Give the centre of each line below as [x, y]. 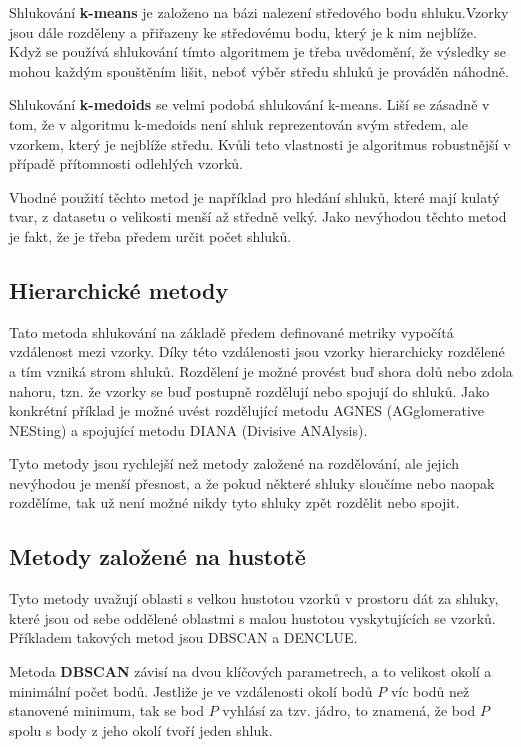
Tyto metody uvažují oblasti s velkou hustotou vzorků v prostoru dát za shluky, [254, 598]
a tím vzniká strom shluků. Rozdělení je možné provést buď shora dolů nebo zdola [261, 370]
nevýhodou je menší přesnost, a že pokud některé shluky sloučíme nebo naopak [252, 482]
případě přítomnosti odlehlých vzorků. [126, 163]
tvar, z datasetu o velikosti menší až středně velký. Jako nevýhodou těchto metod [258, 216]
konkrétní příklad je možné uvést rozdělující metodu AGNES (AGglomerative [247, 410]
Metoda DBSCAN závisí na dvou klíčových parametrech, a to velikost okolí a [250, 671]
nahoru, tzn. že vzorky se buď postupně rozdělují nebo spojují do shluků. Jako [249, 390]
